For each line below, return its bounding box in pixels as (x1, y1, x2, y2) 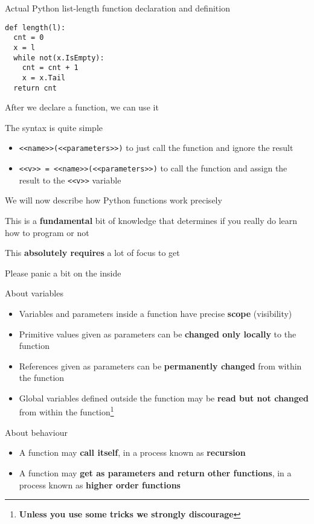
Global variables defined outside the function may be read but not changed (19, 391, 309, 404)
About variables (5, 287, 63, 299)
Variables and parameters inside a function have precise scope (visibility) (19, 307, 292, 319)
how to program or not (5, 226, 89, 238)
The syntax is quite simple (5, 121, 103, 133)
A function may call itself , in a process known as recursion (19, 446, 246, 459)
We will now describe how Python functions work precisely (5, 194, 222, 206)
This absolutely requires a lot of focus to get (5, 246, 180, 259)
